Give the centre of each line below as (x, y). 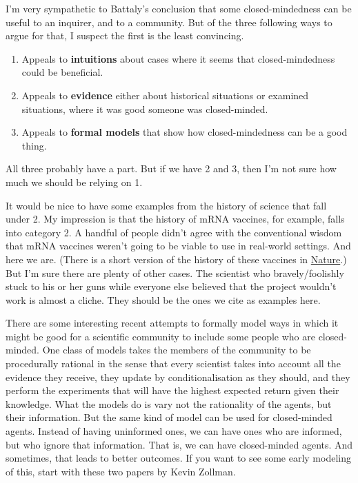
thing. (34, 145)
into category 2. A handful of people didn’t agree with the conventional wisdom (174, 232)
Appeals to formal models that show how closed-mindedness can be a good (185, 132)
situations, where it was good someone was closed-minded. (145, 109)
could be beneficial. (62, 72)
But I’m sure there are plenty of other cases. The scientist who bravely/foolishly (175, 273)
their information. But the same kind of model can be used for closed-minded (169, 417)
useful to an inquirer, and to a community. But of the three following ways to (169, 22)
